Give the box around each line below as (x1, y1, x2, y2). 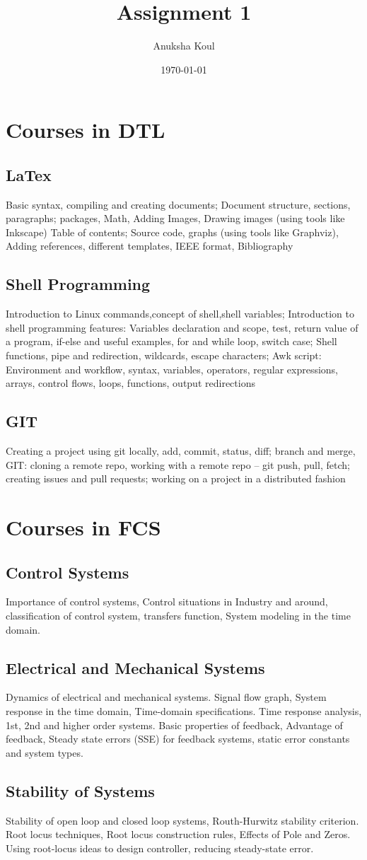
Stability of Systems (6, 779, 155, 801)
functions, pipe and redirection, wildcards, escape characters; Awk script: (6, 348, 322, 363)
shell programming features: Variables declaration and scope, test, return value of (6, 320, 359, 335)
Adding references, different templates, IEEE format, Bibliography (6, 238, 293, 253)
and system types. (6, 745, 83, 760)
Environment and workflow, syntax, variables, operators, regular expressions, (6, 361, 339, 376)
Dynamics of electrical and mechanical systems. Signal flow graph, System (6, 690, 327, 704)
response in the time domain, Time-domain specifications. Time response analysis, (6, 703, 362, 718)
